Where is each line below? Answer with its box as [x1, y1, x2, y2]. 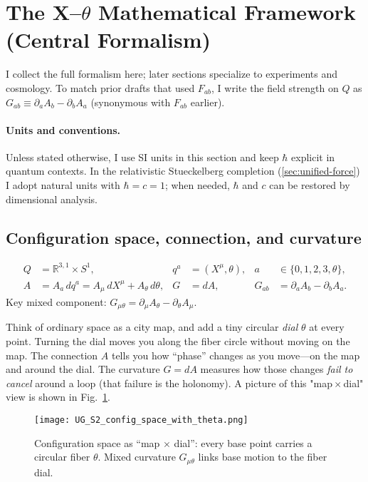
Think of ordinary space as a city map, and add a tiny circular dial [6, 319, 298, 334]
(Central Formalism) [6, 25, 211, 54]
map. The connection [6, 347, 98, 362]
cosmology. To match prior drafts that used [6, 80, 195, 95]
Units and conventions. [6, 122, 121, 137]
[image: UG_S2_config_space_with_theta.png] [34, 415, 248, 425]
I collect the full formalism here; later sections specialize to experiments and [6, 66, 337, 81]
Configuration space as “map [34, 435, 160, 450]
